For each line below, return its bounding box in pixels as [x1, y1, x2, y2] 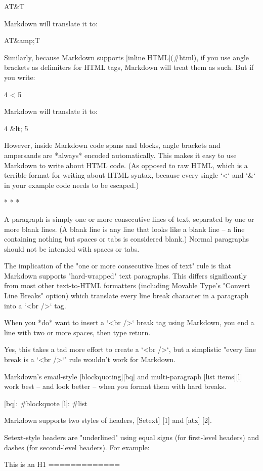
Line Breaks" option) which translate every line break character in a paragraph [4, 290, 249, 301]
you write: [4, 71, 35, 82]
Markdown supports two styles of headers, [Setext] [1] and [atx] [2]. [4, 415, 212, 425]
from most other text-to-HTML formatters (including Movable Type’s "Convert [4, 280, 250, 291]
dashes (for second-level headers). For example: [4, 442, 150, 452]
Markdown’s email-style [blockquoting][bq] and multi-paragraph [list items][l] [4, 371, 242, 381]
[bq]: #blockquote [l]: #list [4, 398, 87, 408]
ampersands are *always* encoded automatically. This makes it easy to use [4, 149, 237, 160]
